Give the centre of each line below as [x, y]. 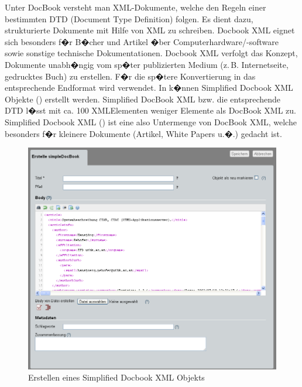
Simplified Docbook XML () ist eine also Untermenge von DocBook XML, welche [151, 121]
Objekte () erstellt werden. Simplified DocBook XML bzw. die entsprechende [143, 99]
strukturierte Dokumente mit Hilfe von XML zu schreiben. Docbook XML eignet [150, 30]
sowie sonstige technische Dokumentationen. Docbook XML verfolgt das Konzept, [151, 53]
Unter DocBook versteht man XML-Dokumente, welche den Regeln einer [135, 7]
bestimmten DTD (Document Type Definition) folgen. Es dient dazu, [129, 18]
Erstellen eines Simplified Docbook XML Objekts [116, 377]
